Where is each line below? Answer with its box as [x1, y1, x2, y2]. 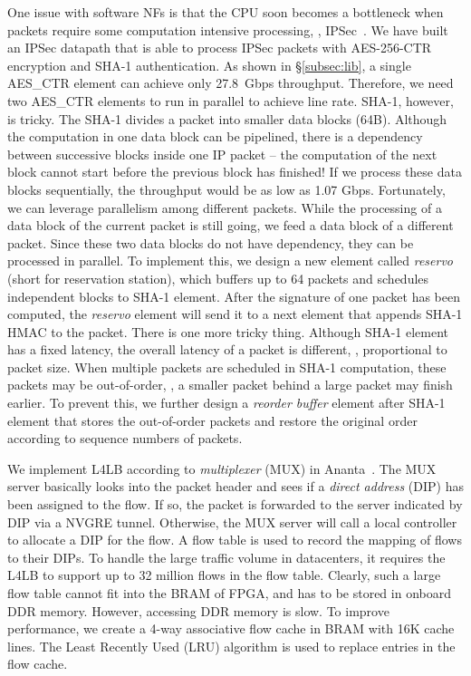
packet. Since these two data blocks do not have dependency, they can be [7, 233, 414, 252]
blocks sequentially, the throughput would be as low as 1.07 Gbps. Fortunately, [7, 179, 446, 198]
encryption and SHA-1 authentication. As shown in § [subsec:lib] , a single [7, 55, 411, 74]
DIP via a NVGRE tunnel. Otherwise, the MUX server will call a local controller [7, 512, 457, 531]
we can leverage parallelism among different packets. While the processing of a [7, 198, 442, 217]
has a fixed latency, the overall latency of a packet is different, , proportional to [7, 340, 447, 359]
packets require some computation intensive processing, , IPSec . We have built [7, 20, 448, 39]
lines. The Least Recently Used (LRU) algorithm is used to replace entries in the [7, 636, 456, 655]
